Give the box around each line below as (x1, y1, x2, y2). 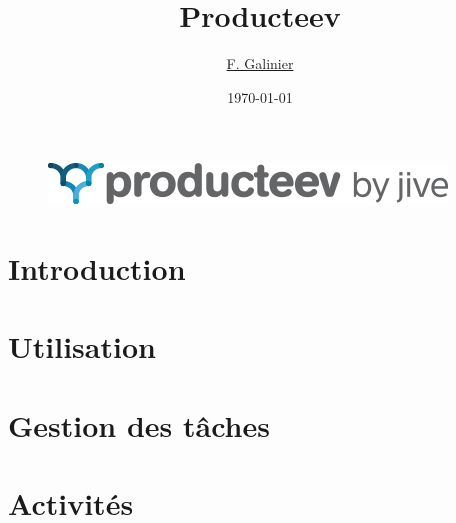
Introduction (8, 248, 186, 289)
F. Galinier (226, 53, 294, 74)
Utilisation (8, 326, 156, 367)
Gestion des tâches (8, 404, 270, 445)
